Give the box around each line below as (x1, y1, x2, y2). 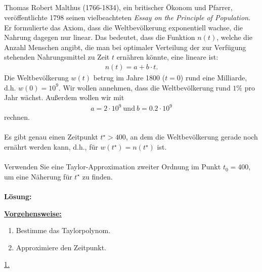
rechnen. (4, 112, 30, 122)
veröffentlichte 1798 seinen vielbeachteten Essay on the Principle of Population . (4, 12, 250, 22)
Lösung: (4, 191, 32, 202)
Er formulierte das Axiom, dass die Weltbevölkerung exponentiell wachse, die (4, 22, 243, 32)
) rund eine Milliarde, (180, 72, 247, 82)
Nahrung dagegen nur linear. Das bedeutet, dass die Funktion (4, 32, 195, 42)
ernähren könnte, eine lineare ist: (116, 52, 219, 62)
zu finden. (82, 171, 113, 182)
